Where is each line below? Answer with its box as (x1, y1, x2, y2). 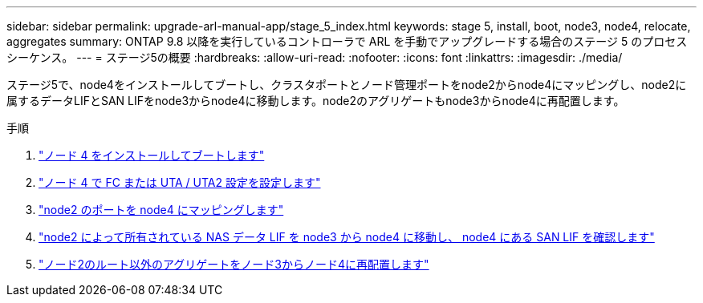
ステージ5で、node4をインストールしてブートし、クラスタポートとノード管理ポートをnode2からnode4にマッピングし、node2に (6, 78, 687, 91)
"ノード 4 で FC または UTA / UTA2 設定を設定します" (39, 176, 321, 189)
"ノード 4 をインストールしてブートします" (39, 148, 265, 162)
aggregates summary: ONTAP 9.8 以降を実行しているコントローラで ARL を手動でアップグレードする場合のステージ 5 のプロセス (6, 34, 688, 48)
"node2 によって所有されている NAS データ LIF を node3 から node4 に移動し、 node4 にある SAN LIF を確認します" (39, 230, 655, 244)
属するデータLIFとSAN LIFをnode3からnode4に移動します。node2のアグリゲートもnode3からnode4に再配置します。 (6, 94, 625, 107)
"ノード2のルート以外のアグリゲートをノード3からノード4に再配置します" (39, 257, 429, 271)
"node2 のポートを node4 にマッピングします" (39, 203, 284, 216)
